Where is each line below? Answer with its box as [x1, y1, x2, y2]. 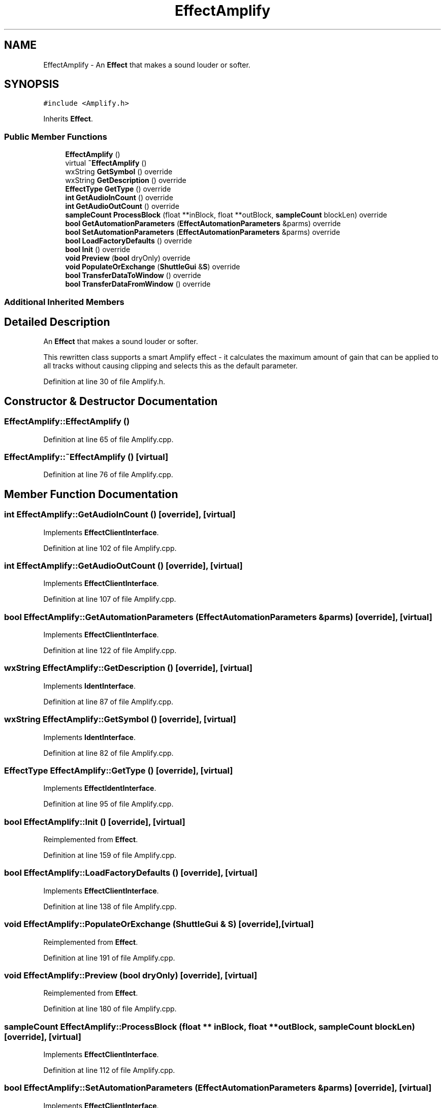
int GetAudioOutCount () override [65, 202, 179, 211]
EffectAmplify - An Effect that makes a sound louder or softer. [43, 60, 250, 69]
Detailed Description [4, 315, 110, 328]
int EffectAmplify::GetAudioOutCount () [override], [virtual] [4, 560, 243, 571]
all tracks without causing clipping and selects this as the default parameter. [43, 361, 298, 371]
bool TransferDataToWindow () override [65, 271, 201, 280]
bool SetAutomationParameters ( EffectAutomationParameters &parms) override [65, 228, 340, 237]
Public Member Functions [4, 131, 107, 142]
